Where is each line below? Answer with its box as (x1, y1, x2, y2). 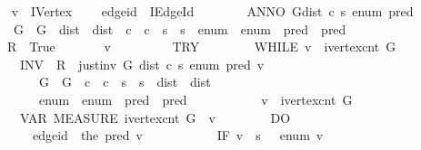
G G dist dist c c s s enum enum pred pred (13, 19, 346, 38)
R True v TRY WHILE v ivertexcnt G (6, 37, 396, 56)
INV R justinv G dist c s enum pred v (19, 54, 265, 73)
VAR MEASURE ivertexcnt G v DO (19, 108, 291, 127)
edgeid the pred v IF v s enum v (32, 126, 324, 145)
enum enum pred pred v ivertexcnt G (38, 89, 353, 108)
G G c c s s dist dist (38, 72, 211, 91)
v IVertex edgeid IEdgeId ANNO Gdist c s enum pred (11, 2, 414, 20)
